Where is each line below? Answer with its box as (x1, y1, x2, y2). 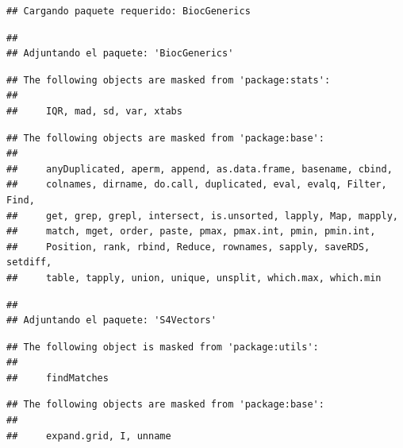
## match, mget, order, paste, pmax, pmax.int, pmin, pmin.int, (6, 226, 376, 238)
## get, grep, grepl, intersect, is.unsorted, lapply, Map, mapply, (6, 210, 398, 222)
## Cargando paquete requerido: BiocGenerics (6, 6, 251, 17)
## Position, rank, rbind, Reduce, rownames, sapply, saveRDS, (6, 241, 370, 253)
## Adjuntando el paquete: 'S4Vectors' (6, 315, 217, 326)
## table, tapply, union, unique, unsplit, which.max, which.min (6, 272, 382, 284)
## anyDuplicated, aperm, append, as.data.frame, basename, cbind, (6, 163, 393, 175)
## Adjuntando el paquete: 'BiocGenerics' (6, 48, 234, 60)
